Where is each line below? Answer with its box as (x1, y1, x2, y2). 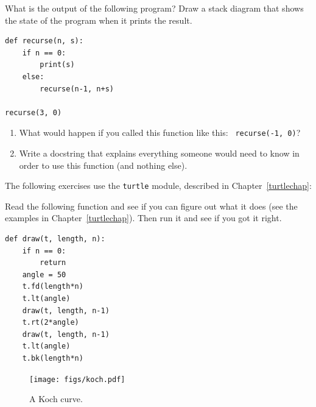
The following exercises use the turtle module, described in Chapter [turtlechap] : (5, 179, 312, 192)
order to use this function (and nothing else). (19, 158, 188, 171)
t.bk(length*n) (22, 353, 83, 363)
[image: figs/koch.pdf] (29, 375, 125, 384)
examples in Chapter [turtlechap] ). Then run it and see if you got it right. (5, 211, 282, 224)
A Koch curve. (29, 392, 83, 405)
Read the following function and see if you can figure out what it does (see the (5, 199, 298, 212)
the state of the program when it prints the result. (5, 13, 192, 26)
